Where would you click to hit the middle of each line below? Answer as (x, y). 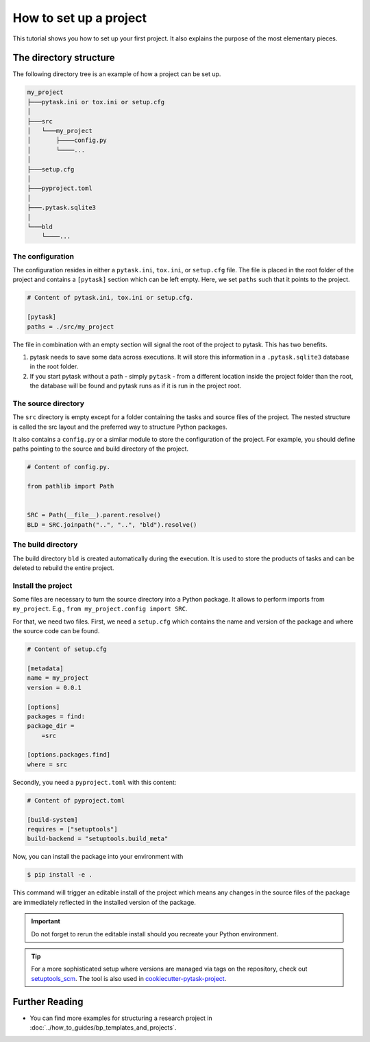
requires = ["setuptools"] (72, 829)
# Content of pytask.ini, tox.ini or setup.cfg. (110, 298)
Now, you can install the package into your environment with (98, 857)
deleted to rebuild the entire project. (63, 568)
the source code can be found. (56, 631)
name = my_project (58, 678)
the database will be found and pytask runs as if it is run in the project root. (136, 386)
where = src (47, 764)
